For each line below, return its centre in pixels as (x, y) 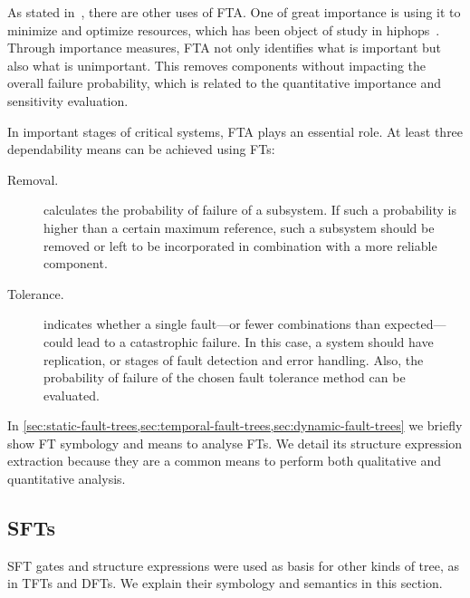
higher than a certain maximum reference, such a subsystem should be (239, 227)
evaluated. (72, 395)
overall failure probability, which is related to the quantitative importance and (225, 83)
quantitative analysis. (67, 479)
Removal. (33, 179)
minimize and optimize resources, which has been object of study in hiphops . (224, 29)
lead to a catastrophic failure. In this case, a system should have (255, 341)
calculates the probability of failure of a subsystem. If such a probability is (250, 210)
